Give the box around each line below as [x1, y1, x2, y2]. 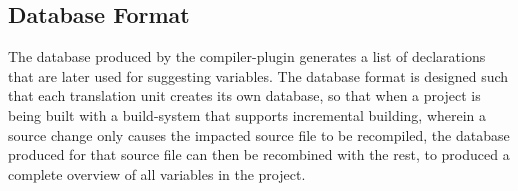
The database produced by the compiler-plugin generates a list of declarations [8, 46, 486, 67]
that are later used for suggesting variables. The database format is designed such [8, 65, 509, 86]
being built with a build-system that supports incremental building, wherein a [8, 104, 487, 125]
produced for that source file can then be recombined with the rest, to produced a [8, 144, 510, 165]
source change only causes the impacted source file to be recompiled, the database [8, 124, 510, 145]
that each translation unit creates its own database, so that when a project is [8, 85, 481, 106]
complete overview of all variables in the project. [8, 163, 306, 184]
